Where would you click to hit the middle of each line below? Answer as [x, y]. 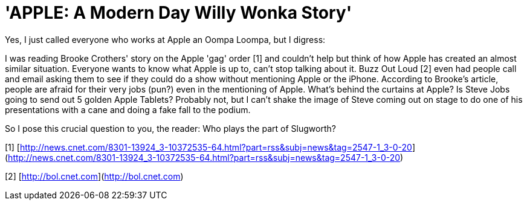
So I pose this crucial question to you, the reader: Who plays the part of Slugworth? [170, 128]
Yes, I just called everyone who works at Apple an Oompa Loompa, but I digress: [165, 39]
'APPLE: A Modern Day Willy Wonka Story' [179, 13]
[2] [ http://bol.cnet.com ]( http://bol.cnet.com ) [94, 176]
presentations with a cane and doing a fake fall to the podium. [128, 109]
